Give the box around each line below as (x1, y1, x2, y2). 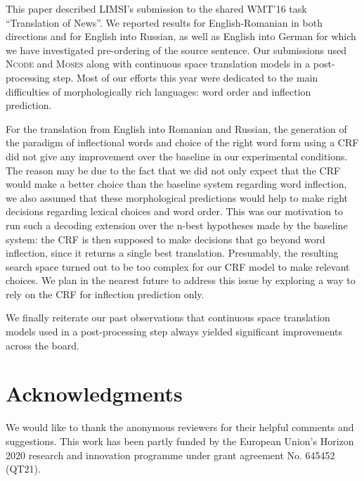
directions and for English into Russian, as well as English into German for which (6, 29, 356, 44)
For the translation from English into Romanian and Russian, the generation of (6, 121, 347, 136)
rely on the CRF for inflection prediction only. (6, 286, 204, 301)
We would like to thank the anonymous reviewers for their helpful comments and (6, 420, 354, 435)
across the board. (6, 338, 79, 352)
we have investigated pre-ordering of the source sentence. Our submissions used (6, 42, 346, 57)
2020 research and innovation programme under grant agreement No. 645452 (6, 447, 335, 462)
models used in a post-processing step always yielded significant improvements (6, 324, 343, 339)
